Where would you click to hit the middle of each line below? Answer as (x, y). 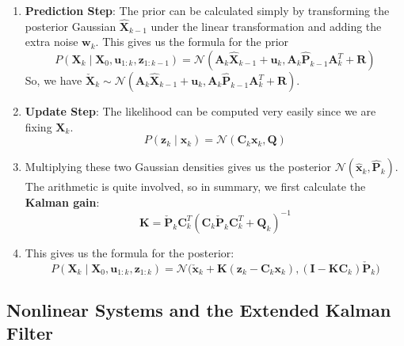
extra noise (51, 42)
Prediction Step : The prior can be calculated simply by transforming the (207, 10)
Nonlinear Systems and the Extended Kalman (199, 310)
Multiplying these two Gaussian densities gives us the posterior (178, 167)
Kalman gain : (62, 202)
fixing (38, 126)
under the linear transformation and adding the (266, 26)
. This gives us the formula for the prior (192, 42)
